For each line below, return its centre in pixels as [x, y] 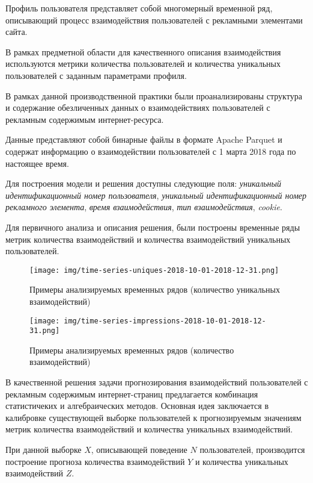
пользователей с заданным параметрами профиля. [96, 75]
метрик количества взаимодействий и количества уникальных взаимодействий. [149, 429]
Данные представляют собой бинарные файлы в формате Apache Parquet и [144, 139]
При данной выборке [44, 449]
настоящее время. [37, 163]
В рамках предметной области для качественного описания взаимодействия [143, 51]
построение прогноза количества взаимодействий [95, 461]
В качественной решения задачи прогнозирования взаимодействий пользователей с [157, 382]
